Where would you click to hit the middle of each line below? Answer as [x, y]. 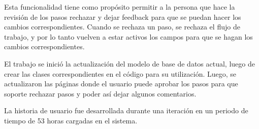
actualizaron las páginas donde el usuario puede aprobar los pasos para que [121, 84]
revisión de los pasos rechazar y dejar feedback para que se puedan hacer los [123, 17]
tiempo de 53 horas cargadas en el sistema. [71, 120]
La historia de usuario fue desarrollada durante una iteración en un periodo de [126, 110]
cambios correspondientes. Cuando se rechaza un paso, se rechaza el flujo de [122, 27]
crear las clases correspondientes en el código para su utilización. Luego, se [120, 73]
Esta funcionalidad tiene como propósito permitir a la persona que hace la [120, 7]
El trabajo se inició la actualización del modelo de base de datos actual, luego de [129, 63]
